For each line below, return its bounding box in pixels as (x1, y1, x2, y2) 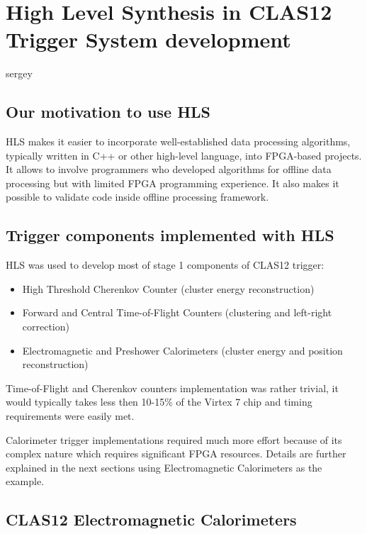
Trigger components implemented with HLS (6, 224, 334, 246)
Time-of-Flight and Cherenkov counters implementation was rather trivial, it (6, 380, 339, 395)
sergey (6, 66, 33, 81)
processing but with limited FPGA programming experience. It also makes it (6, 175, 339, 190)
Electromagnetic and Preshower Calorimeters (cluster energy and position (22, 343, 343, 357)
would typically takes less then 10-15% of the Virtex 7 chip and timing (6, 394, 312, 409)
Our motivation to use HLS (6, 101, 211, 123)
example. (6, 474, 45, 489)
